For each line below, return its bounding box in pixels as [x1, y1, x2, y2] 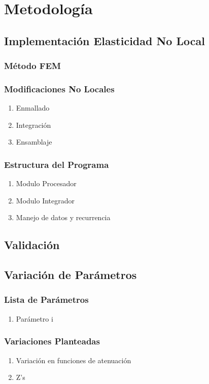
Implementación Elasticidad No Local [4, 32, 205, 48]
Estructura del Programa [4, 158, 109, 170]
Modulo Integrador [16, 195, 75, 205]
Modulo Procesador [16, 178, 77, 189]
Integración [16, 119, 51, 130]
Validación [4, 237, 60, 253]
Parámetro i [16, 313, 53, 324]
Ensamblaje [16, 136, 52, 147]
